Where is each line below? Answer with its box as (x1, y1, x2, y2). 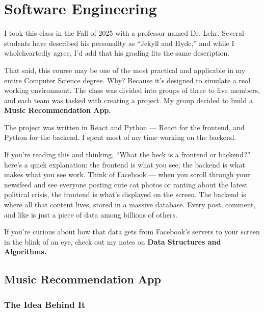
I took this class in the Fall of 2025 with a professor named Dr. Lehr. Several (4, 28, 244, 38)
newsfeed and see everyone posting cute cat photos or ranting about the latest (4, 179, 248, 189)
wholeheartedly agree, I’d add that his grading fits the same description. (4, 47, 230, 58)
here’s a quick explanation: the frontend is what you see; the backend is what (4, 159, 245, 170)
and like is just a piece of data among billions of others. (4, 209, 177, 220)
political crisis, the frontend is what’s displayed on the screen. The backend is (4, 189, 246, 200)
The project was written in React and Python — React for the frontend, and (4, 122, 245, 132)
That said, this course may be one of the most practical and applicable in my (4, 64, 246, 75)
